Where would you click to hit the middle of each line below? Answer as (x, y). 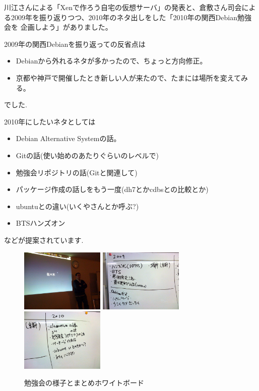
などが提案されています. (44, 240)
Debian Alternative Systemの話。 (68, 138)
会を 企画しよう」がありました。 (58, 27)
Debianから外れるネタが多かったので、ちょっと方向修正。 (111, 61)
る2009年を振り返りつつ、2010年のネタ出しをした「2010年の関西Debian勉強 (128, 17)
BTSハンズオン (41, 223)
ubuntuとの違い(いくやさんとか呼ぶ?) (77, 206)
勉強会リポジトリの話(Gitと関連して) (77, 172)
